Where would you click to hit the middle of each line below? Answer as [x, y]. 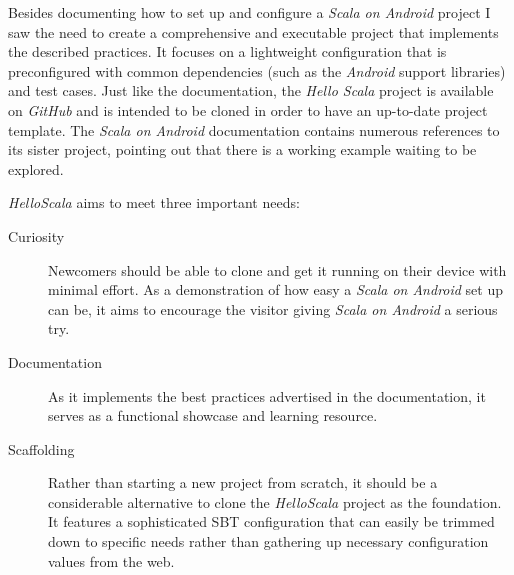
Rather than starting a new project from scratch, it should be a [243, 482]
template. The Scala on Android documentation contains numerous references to [254, 129]
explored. [36, 168]
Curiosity [36, 235]
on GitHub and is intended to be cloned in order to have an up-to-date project [248, 109]
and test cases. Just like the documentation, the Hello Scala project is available [251, 90]
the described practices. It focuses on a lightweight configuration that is [227, 51]
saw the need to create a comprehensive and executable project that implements [253, 31]
